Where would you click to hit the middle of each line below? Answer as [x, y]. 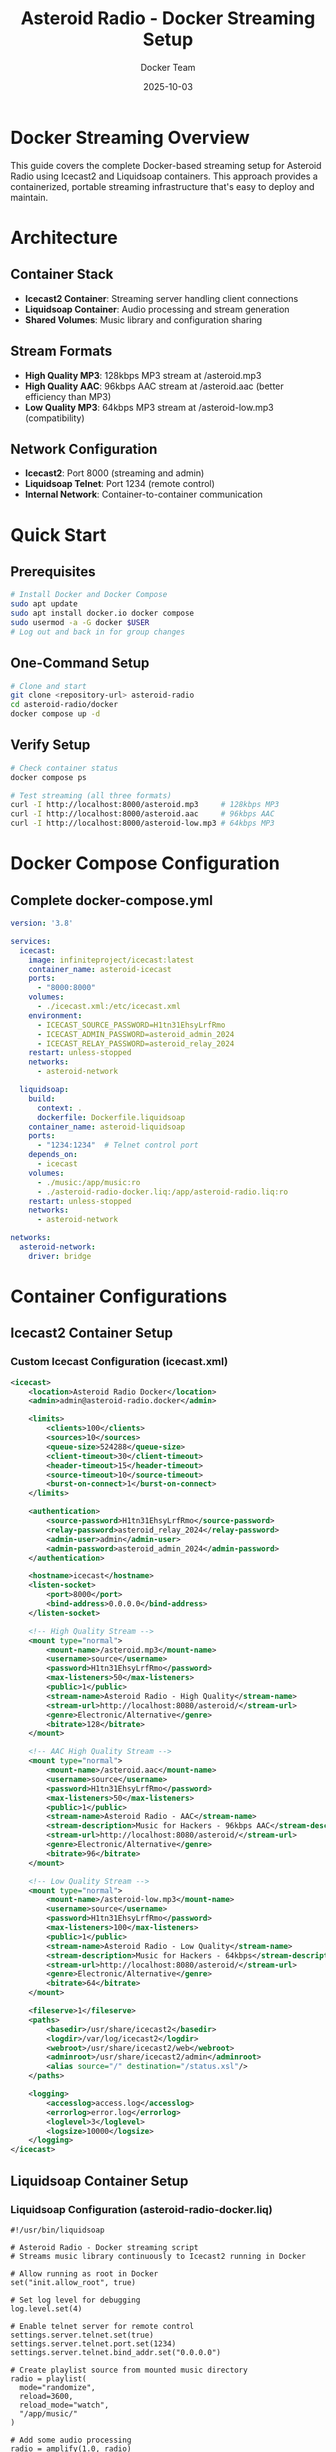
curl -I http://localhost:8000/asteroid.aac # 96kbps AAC [142, 814]
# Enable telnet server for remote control [102, 2326]
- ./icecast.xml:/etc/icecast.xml [109, 1007]
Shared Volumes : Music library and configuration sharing [143, 319]
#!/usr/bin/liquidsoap [57, 2230]
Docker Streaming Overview [130, 137]
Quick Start [58, 534]
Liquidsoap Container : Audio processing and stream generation [157, 309]
